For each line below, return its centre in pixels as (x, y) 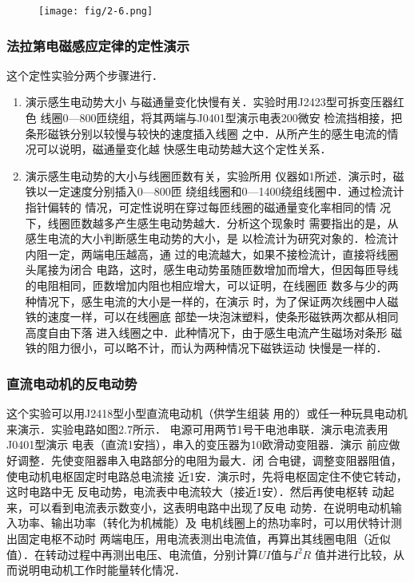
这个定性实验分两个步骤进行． (85, 75)
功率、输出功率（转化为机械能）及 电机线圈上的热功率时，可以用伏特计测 (209, 523)
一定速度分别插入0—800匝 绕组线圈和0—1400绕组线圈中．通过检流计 (226, 191)
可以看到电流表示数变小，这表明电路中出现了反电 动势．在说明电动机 (209, 507)
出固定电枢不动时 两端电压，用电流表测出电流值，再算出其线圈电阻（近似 (199, 538)
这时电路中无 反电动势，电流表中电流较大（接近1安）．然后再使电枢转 (187, 492)
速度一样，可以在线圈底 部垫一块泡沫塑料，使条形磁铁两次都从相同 (223, 317)
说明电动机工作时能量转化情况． (101, 570)
